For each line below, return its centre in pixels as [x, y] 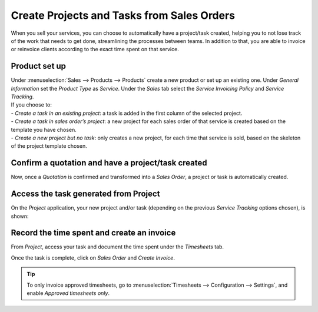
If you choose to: [32, 105]
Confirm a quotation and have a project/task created [109, 163]
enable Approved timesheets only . [68, 293]
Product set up [39, 66]
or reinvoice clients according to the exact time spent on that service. [95, 49]
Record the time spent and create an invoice [93, 233]
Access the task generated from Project [85, 194]
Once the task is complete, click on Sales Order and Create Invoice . [93, 258]
